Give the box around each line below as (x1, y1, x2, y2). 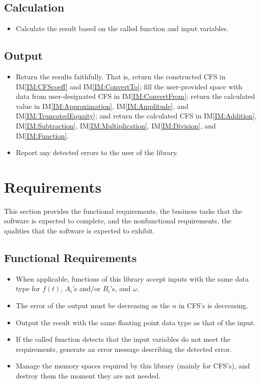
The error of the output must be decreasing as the (16, 300, 170, 311)
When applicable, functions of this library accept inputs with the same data (16, 273, 249, 284)
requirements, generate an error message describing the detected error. (16, 343, 232, 354)
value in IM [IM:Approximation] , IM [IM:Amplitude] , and (16, 100, 189, 111)
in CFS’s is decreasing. (178, 300, 248, 311)
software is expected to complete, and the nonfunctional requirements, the (4, 215, 231, 226)
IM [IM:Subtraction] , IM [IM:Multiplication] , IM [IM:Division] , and (16, 120, 216, 131)
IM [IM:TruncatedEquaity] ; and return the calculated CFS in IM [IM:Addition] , (16, 110, 256, 121)
